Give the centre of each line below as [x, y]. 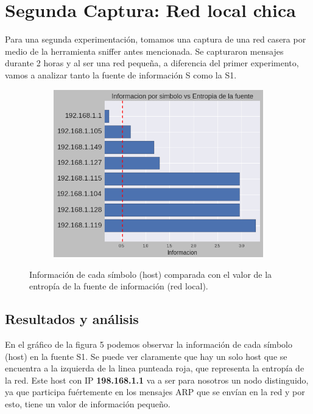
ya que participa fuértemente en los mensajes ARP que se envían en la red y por [155, 392]
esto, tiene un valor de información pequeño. [88, 404]
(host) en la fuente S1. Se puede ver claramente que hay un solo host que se [146, 356]
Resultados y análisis [72, 319]
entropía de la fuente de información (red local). [119, 286]
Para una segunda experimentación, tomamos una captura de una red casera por [156, 39]
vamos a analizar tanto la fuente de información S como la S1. [121, 74]
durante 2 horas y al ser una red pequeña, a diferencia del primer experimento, [152, 63]
